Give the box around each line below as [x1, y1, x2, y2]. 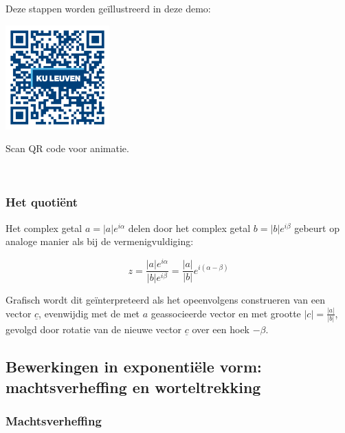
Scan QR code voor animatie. [5, 141, 129, 156]
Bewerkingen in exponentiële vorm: [5, 356, 262, 377]
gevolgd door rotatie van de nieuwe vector [5, 322, 181, 337]
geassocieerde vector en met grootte [151, 306, 301, 320]
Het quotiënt [5, 193, 78, 211]
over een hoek [192, 322, 250, 337]
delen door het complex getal [128, 220, 251, 235]
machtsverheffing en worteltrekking [5, 376, 261, 397]
